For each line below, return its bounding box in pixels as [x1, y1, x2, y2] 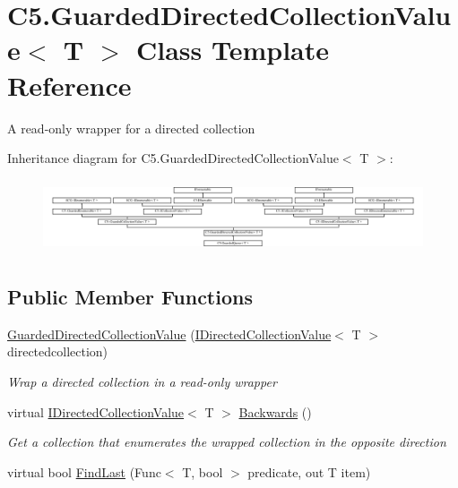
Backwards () [238, 402, 312, 421]
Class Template [136, 31, 330, 68]
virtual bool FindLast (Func [7, 462, 161, 481]
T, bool [182, 462, 223, 481]
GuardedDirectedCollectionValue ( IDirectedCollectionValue [7, 324, 332, 343]
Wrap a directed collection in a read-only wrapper [7, 372, 277, 391]
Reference [7, 66, 132, 103]
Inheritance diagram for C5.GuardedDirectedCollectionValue [7, 149, 339, 167]
